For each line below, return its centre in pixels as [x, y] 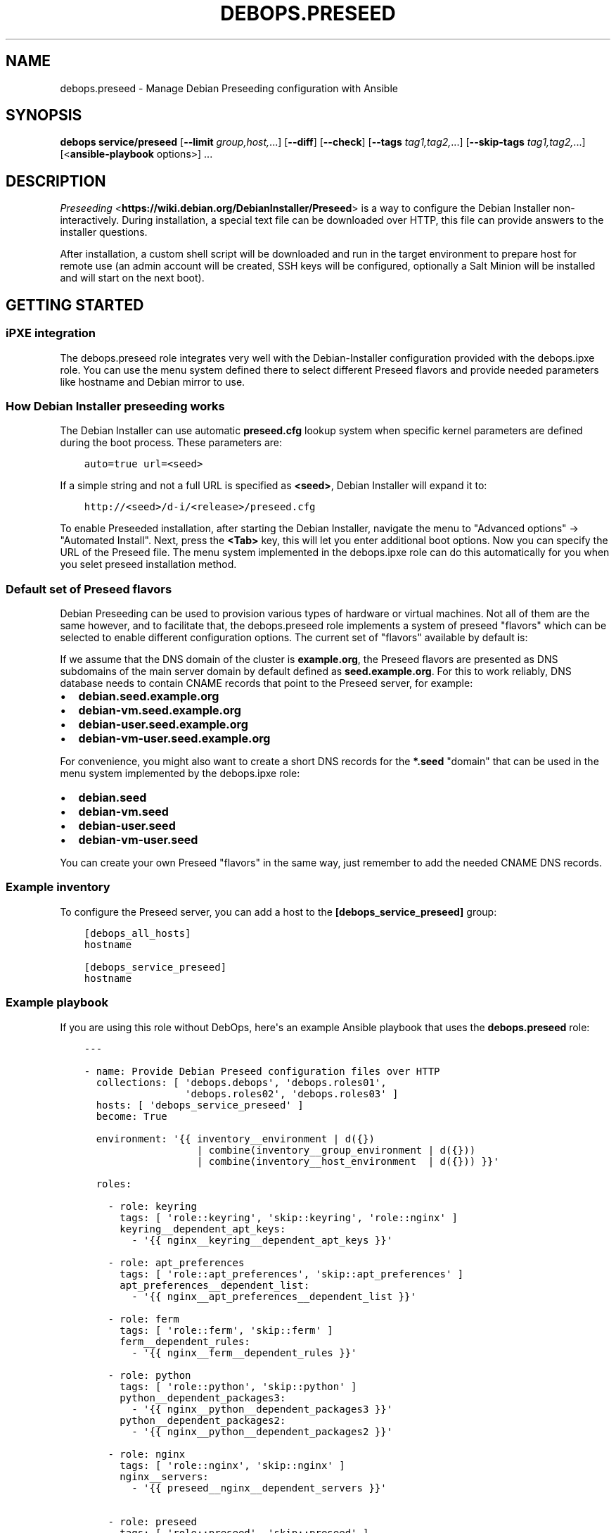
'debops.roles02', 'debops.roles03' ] [292, 1093]
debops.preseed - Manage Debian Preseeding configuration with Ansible [229, 88]
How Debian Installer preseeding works [115, 406]
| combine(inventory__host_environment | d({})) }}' [348, 1161]
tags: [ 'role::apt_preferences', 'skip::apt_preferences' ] [292, 1274]
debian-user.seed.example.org [163, 724]
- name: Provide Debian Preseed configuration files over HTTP [262, 1071]
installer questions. [104, 232]
